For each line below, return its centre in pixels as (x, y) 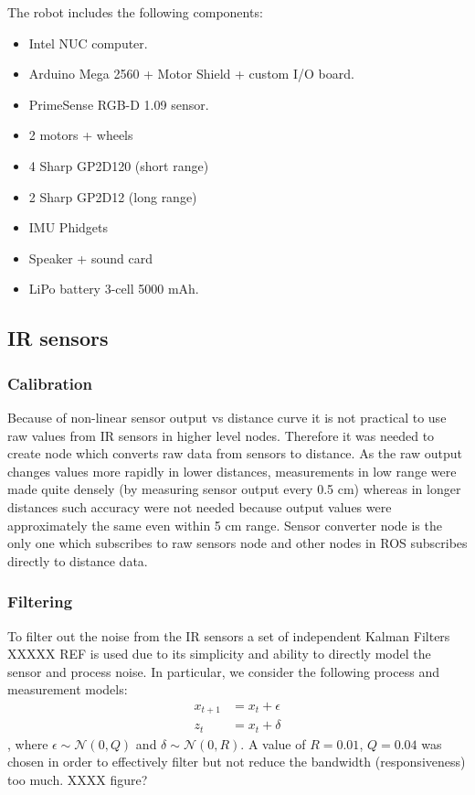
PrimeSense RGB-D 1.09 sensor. (119, 104)
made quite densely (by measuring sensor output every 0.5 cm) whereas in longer (234, 489)
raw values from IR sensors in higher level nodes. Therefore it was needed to (221, 435)
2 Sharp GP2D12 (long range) (113, 196)
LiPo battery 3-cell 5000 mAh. (114, 289)
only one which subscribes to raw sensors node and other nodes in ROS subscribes (237, 543)
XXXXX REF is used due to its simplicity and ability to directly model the (219, 654)
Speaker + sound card (90, 258)
